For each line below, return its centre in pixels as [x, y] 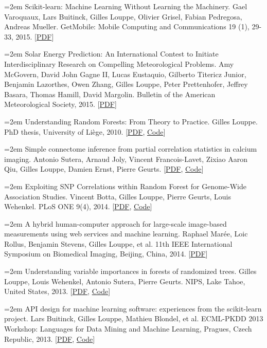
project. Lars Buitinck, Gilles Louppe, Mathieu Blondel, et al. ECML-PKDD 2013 [134, 318]
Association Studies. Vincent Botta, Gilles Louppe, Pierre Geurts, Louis [118, 196]
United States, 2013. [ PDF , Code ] [57, 291]
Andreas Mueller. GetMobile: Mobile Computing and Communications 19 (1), [127, 26]
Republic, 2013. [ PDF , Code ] [50, 338]
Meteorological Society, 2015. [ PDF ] [60, 104]
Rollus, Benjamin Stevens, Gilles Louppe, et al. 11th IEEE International [118, 243]
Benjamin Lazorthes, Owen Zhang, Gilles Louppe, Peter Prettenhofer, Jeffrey [126, 84]
